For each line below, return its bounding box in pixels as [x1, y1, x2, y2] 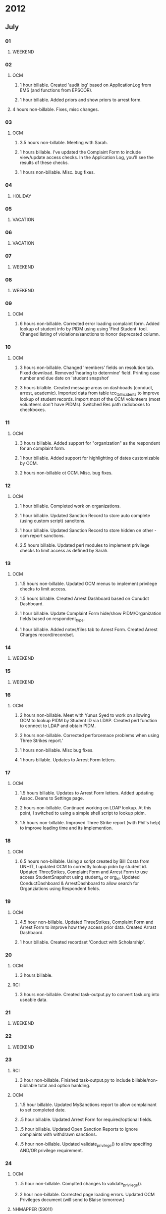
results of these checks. [19, 159, 69, 166]
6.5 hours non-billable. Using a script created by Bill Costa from [19, 858, 150, 864]
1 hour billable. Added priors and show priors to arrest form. [19, 97, 142, 103]
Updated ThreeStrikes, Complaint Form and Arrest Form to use [19, 869, 148, 875]
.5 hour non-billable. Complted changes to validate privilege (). [19, 1180, 143, 1188]
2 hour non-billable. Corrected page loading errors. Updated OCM [19, 1191, 155, 1197]
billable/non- [132, 1077, 158, 1083]
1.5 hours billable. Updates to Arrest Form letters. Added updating [19, 790, 154, 796]
